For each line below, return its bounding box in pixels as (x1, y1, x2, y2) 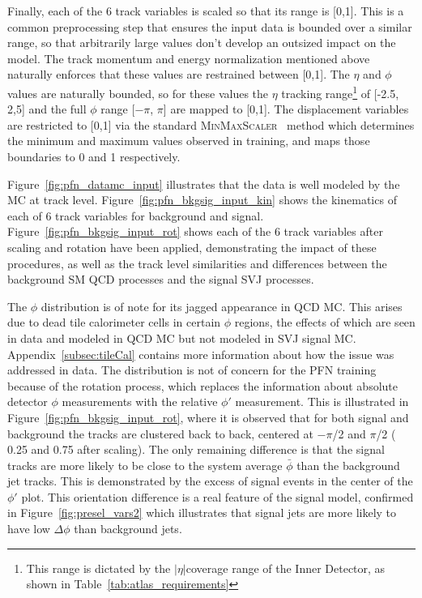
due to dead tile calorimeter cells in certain (7, 314, 221, 331)
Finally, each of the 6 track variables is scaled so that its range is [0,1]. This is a (7, 2, 404, 19)
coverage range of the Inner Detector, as (185, 559, 386, 576)
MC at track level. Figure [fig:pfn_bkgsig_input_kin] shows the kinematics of (7, 191, 397, 208)
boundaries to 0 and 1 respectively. (7, 148, 181, 164)
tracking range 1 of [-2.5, (281, 82, 399, 101)
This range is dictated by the (26, 559, 171, 576)
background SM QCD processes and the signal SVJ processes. (7, 271, 314, 288)
